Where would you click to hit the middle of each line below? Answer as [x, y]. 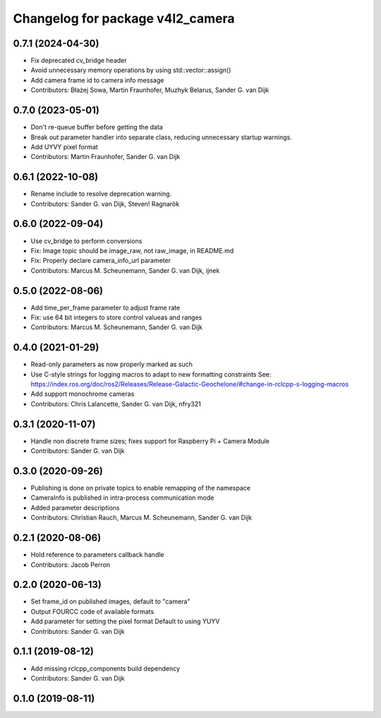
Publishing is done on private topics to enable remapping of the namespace [140, 488]
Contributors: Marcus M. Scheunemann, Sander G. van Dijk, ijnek [125, 270]
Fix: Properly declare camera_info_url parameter [101, 261]
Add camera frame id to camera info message [97, 80]
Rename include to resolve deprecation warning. [101, 194]
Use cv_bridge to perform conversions [86, 241]
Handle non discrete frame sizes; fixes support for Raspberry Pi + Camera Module [150, 441]
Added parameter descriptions [75, 507]
